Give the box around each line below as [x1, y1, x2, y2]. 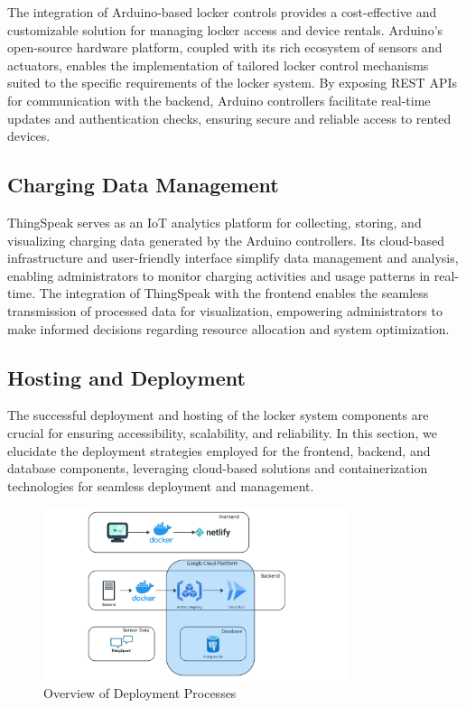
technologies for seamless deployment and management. [7, 476, 314, 495]
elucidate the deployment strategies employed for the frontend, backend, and [7, 441, 431, 460]
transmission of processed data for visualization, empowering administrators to [7, 301, 443, 320]
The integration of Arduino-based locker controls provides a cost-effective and [7, 3, 437, 21]
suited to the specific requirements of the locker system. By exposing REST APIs [7, 73, 457, 92]
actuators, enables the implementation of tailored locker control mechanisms [7, 55, 429, 74]
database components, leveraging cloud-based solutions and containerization [7, 459, 428, 478]
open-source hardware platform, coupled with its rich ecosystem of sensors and [7, 38, 443, 57]
